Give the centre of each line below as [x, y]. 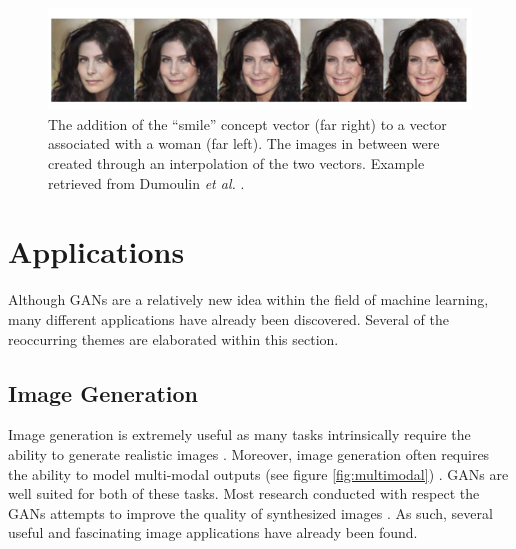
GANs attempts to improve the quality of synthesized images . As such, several [250, 512]
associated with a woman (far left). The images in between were [244, 143]
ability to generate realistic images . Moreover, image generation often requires [249, 453]
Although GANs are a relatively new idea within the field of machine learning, [248, 299]
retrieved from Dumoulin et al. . [146, 182]
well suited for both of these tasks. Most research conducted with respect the [244, 493]
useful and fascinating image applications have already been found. [213, 532]
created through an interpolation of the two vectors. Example [236, 163]
